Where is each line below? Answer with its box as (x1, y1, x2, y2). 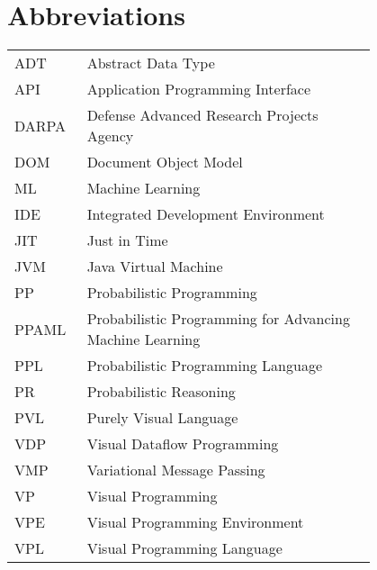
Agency (86, 125, 134, 147)
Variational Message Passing (86, 459, 265, 481)
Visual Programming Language (86, 538, 283, 559)
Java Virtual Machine (86, 256, 223, 277)
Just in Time (86, 230, 168, 251)
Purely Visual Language (86, 407, 238, 429)
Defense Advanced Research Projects (86, 104, 319, 126)
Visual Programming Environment (86, 511, 304, 533)
